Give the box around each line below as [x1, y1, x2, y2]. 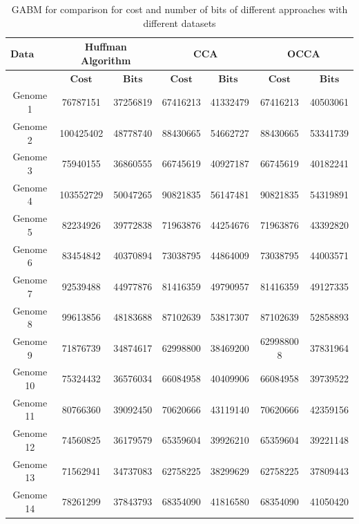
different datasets [143, 15, 216, 30]
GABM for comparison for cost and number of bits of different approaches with [11, 2, 348, 16]
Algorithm [80, 53, 131, 67]
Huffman [84, 39, 127, 54]
